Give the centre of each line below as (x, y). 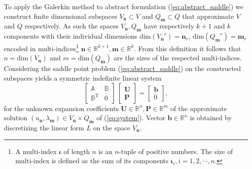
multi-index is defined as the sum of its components (92, 161)
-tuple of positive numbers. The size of (176, 151)
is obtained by (211, 118)
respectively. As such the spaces (71, 26)
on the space (112, 128)
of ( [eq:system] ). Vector (131, 118)
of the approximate (199, 108)
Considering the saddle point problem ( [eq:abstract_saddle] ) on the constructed (123, 68)
